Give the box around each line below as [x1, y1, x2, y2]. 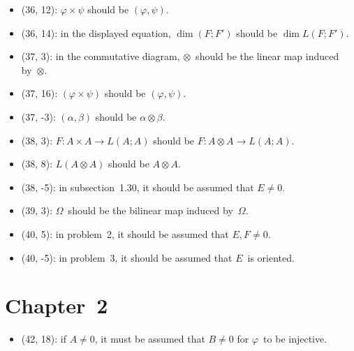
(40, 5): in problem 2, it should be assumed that [21, 226, 229, 241]
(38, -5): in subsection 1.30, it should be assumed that [21, 179, 254, 194]
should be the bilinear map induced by [68, 203, 233, 218]
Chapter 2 [5, 291, 108, 320]
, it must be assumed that [94, 331, 205, 346]
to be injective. [263, 331, 327, 346]
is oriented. [247, 250, 295, 264]
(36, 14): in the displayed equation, [21, 25, 171, 40]
